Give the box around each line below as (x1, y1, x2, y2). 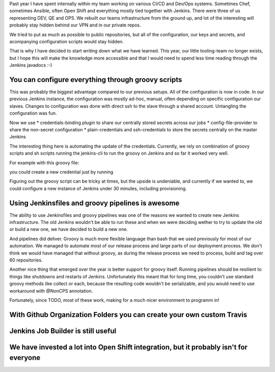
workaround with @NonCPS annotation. (9, 288, 93, 294)
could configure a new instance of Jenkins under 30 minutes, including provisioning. (9, 185, 187, 191)
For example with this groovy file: (9, 159, 79, 165)
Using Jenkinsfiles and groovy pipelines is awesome (9, 198, 180, 207)
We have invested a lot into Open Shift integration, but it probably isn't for (9, 342, 248, 351)
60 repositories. (9, 257, 43, 263)
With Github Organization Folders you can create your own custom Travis (9, 310, 248, 319)
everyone (9, 354, 41, 362)
